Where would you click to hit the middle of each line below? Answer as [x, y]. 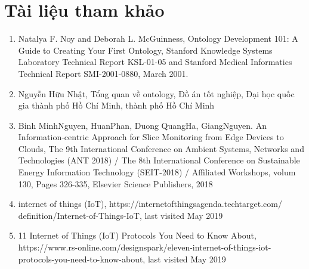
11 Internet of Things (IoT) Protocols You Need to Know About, [137, 235]
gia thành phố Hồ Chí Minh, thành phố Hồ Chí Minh [116, 105]
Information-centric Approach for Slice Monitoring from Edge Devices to [151, 137]
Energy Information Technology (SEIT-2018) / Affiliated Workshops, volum [157, 172]
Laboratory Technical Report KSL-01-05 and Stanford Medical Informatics [155, 62]
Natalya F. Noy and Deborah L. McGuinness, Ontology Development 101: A [158, 38]
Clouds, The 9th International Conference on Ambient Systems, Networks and [161, 148]
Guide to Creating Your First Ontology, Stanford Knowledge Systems [145, 50]
